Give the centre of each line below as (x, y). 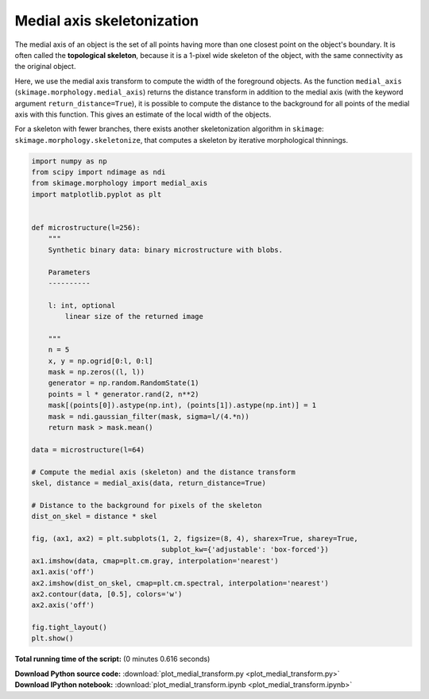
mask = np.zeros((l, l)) (97, 372)
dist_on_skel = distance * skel (95, 517)
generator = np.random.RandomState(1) (124, 383)
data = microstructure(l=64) (88, 449)
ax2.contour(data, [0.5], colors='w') (107, 594)
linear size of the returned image (134, 317)
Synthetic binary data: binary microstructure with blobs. (166, 250)
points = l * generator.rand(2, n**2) (124, 394)
